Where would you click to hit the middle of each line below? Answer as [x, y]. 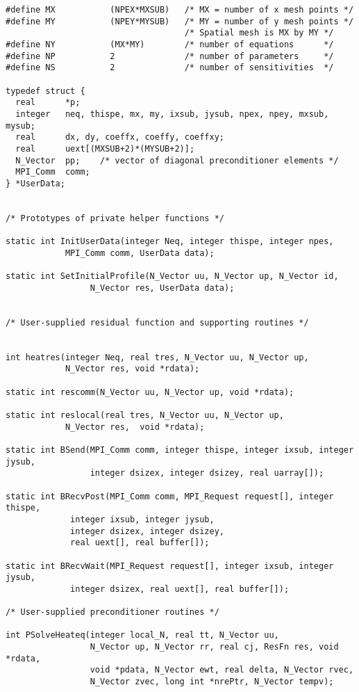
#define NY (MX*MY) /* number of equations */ [170, 44]
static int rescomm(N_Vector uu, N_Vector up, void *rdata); [150, 392]
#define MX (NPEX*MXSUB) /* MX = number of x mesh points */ [180, 10]
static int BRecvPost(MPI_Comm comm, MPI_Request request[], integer [170, 496]
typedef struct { [45, 91]
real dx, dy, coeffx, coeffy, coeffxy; [120, 137]
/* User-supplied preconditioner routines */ [112, 612]
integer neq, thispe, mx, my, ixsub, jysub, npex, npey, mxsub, [172, 114]
